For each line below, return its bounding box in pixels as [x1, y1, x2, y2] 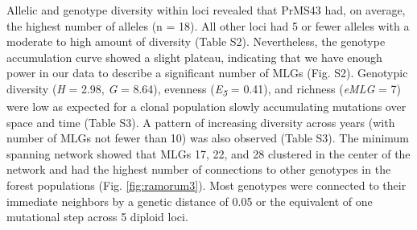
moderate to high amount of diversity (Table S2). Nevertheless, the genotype [6, 33, 386, 50]
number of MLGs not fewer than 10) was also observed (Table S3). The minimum [6, 129, 410, 146]
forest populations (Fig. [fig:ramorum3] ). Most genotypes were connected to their [6, 177, 407, 194]
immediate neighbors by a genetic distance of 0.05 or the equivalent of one [6, 192, 373, 209]
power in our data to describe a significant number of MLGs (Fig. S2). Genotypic [6, 64, 408, 81]
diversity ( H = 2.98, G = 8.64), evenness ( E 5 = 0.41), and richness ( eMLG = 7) [6, 80, 401, 99]
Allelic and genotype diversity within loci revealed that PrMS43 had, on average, [6, 2, 406, 18]
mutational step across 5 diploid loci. [6, 208, 188, 225]
